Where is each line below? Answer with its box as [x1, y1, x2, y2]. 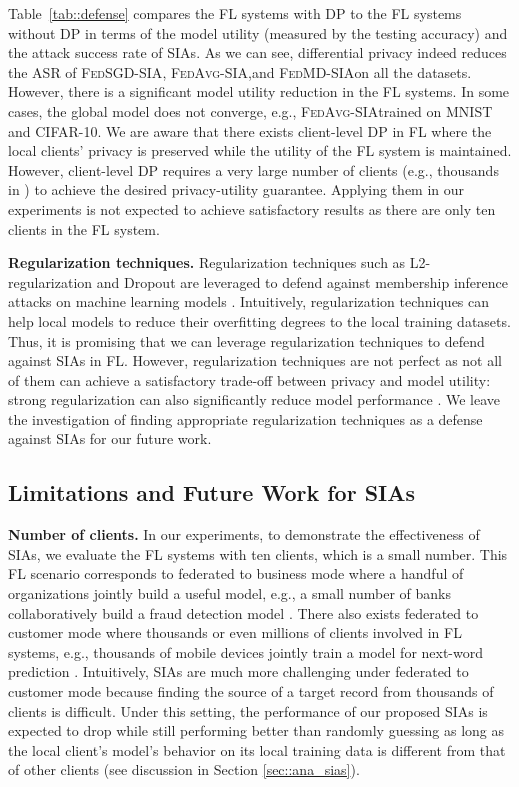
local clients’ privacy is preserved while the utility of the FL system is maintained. [8, 140, 512, 161]
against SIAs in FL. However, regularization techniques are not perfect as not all [8, 350, 502, 371]
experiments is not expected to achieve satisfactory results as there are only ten [8, 198, 496, 219]
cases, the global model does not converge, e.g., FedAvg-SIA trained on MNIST [8, 100, 493, 121]
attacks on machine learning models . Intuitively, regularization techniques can [8, 291, 490, 312]
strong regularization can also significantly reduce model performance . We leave [8, 389, 501, 410]
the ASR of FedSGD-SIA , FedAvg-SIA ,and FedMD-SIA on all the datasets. [8, 61, 472, 82]
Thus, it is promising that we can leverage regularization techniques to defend [8, 330, 485, 351]
